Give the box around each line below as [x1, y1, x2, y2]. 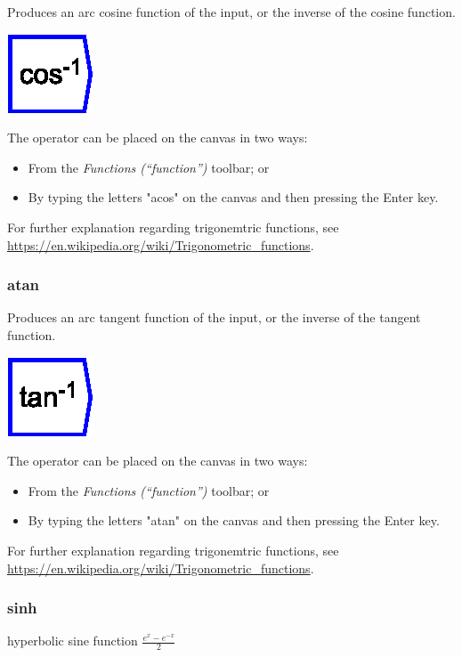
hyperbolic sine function [7, 631, 138, 650]
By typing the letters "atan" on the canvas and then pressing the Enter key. [28, 511, 440, 530]
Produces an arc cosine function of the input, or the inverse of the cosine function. [7, 3, 456, 20]
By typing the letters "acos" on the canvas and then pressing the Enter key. [28, 188, 439, 207]
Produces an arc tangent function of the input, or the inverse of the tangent [7, 308, 421, 327]
